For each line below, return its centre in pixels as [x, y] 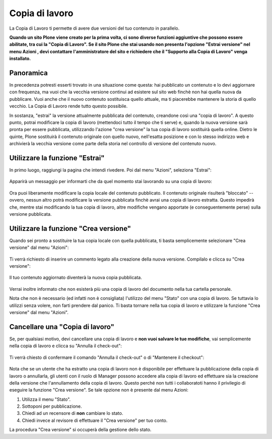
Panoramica [28, 73]
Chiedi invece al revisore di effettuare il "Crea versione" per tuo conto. [95, 420]
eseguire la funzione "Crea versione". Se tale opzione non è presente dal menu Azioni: [99, 390]
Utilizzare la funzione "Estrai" [57, 158]
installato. [20, 58]
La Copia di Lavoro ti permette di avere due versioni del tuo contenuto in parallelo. [94, 28]
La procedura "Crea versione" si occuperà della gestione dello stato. [80, 430]
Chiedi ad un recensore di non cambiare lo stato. [73, 413]
